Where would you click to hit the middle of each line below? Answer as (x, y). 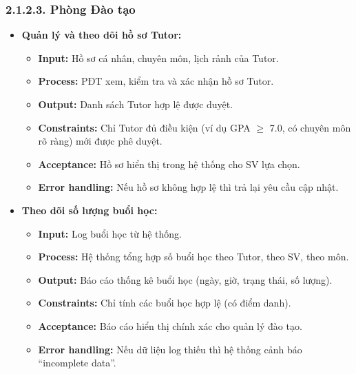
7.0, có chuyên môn (310, 127)
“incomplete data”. (77, 363)
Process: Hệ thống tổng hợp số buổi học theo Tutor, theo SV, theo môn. (193, 257)
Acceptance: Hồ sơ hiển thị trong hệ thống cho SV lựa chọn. (169, 164)
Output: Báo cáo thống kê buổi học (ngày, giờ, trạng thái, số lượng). (185, 279)
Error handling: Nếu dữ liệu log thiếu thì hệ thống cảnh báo (170, 349)
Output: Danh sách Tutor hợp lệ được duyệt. (136, 104)
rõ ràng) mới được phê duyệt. (100, 141)
